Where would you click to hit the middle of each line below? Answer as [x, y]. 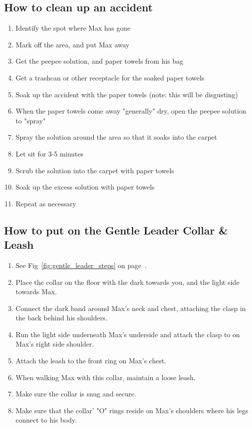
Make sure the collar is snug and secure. [76, 394]
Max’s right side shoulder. [55, 344]
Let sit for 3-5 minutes [50, 153]
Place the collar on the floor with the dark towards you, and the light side [127, 282]
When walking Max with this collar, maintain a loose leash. [106, 377]
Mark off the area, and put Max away [72, 44]
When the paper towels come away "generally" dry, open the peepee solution [131, 111]
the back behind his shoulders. [61, 318]
